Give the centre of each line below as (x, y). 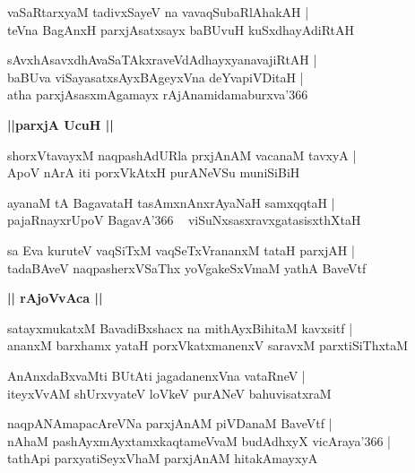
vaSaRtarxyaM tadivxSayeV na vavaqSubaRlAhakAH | (158, 12)
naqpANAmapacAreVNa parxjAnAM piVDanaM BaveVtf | (170, 423)
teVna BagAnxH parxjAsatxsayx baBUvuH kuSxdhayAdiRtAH (181, 29)
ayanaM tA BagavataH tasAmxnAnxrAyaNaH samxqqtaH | (171, 202)
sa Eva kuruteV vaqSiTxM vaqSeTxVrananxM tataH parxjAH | (181, 249)
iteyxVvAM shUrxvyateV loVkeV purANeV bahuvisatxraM (169, 393)
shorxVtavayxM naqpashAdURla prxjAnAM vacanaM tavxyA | (182, 155)
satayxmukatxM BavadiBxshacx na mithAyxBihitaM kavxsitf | (180, 327)
